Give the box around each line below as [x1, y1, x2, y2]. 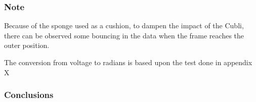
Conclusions [4, 88, 54, 101]
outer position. [4, 40, 50, 50]
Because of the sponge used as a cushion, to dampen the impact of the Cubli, [4, 20, 244, 31]
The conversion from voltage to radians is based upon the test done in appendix [4, 57, 252, 67]
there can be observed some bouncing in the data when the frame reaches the [4, 30, 244, 40]
